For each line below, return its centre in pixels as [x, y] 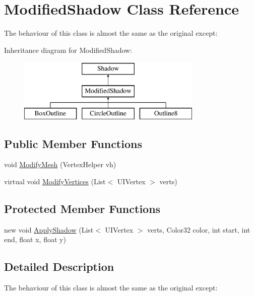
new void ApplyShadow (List [49, 229]
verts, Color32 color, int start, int [199, 229]
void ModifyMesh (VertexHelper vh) [60, 164]
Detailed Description [59, 267]
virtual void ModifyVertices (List [55, 181]
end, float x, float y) [35, 239]
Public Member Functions [73, 143]
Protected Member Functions [82, 209]
